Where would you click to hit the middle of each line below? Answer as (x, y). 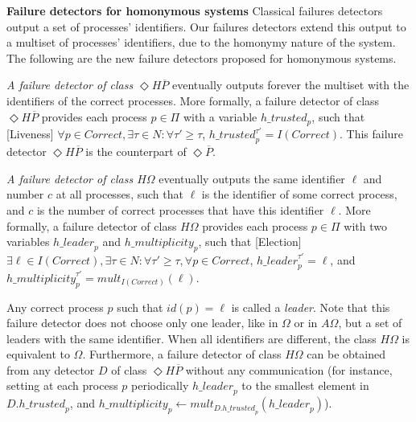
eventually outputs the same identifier (252, 178)
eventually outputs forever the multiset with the (290, 85)
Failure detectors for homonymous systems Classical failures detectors (195, 10)
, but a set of (370, 323)
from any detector (51, 369)
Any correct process (55, 307)
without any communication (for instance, (289, 369)
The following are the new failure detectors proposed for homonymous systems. (202, 57)
